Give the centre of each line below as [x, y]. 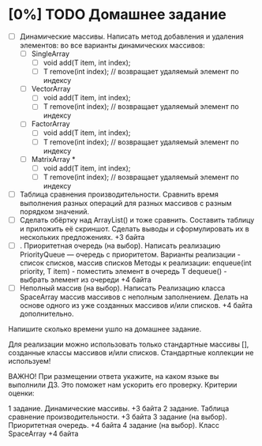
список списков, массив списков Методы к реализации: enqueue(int [135, 263]
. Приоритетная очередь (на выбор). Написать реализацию [120, 245]
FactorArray [51, 124]
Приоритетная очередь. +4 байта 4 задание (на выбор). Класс [114, 425]
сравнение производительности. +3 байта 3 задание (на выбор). [118, 417]
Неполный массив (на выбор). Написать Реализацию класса [122, 288]
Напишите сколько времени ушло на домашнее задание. [105, 329]
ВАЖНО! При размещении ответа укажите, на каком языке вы [114, 376]
